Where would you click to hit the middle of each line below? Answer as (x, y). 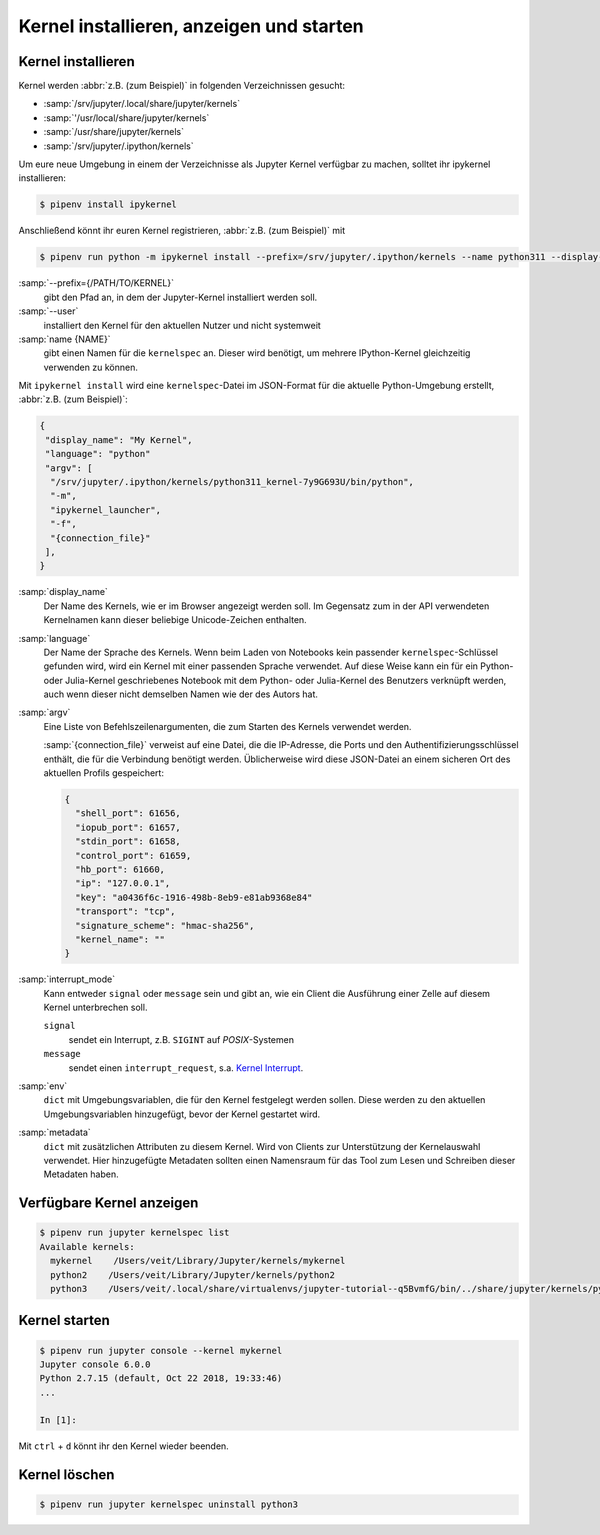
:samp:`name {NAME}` (64, 339)
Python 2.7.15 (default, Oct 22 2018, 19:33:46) (161, 1378)
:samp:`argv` (44, 712)
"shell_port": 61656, (128, 813)
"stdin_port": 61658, (128, 841)
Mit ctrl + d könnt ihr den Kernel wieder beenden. (123, 1446)
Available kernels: (87, 1246)
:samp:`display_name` (63, 592)
